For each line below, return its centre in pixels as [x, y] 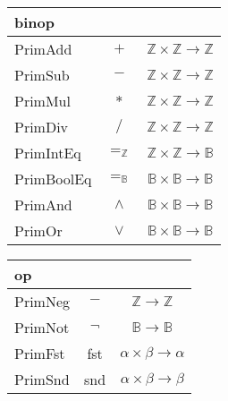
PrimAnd [43, 205]
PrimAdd [43, 49]
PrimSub [42, 75]
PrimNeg [42, 301]
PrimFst [40, 353]
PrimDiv [42, 127]
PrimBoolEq [53, 179]
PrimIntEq [48, 153]
